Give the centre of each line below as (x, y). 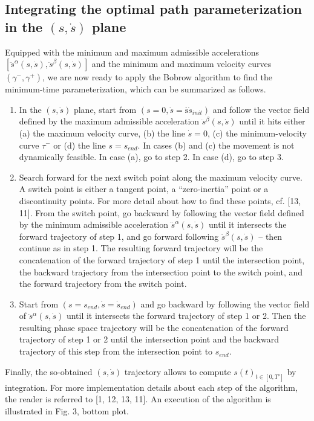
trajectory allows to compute (178, 371)
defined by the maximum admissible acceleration (109, 121)
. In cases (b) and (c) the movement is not (216, 145)
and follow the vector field (261, 109)
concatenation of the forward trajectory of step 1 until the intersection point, (162, 259)
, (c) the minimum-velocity (257, 133)
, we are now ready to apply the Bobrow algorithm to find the (157, 77)
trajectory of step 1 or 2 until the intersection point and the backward (149, 339)
